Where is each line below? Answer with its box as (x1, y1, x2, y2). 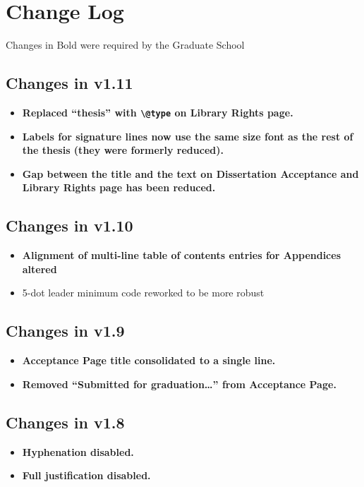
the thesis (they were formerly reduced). (22, 143, 224, 157)
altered (22, 261, 57, 276)
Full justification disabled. (22, 468, 151, 483)
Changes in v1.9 (6, 320, 125, 342)
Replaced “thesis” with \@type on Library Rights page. (22, 104, 293, 119)
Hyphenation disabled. (22, 444, 134, 459)
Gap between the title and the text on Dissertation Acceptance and (22, 166, 359, 181)
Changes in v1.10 (6, 215, 133, 236)
